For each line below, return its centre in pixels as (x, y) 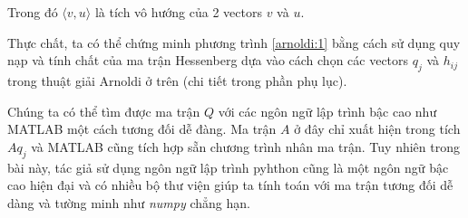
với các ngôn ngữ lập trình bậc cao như (327, 111)
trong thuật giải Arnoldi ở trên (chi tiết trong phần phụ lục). (177, 80)
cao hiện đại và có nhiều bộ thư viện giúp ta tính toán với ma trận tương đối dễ (230, 185)
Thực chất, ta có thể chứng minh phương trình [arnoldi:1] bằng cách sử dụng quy (234, 42)
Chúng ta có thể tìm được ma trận (104, 111)
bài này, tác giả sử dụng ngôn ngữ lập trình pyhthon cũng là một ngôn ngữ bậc (228, 167)
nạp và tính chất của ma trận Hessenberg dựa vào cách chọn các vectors (208, 60)
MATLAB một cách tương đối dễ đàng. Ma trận (142, 129)
